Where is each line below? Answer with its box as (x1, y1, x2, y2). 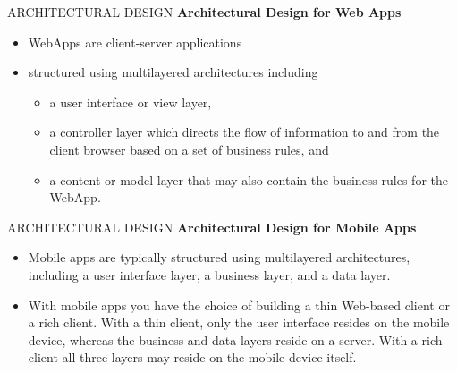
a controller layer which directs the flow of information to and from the (49, 123, 440, 141)
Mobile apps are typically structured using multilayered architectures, (28, 248, 410, 266)
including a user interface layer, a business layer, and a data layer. (28, 265, 391, 283)
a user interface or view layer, (49, 92, 212, 111)
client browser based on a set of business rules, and (49, 139, 329, 158)
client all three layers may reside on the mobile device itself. (28, 348, 357, 367)
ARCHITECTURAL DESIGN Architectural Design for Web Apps (7, 3, 402, 21)
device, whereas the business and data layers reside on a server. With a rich (28, 330, 443, 349)
